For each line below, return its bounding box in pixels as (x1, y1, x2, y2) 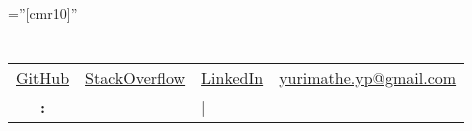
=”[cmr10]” (8, 3, 78, 23)
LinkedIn (201, 65, 264, 89)
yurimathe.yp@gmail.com (279, 65, 457, 89)
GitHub (16, 65, 70, 89)
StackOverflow (85, 65, 186, 89)
